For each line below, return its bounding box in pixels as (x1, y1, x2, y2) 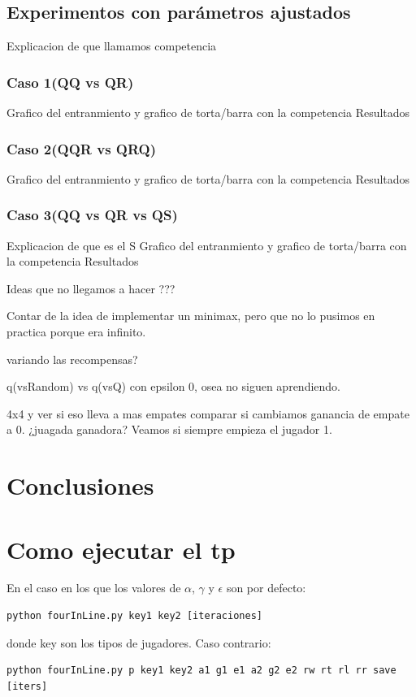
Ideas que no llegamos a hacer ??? (6, 279, 175, 297)
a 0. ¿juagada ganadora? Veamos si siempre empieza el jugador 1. (6, 421, 332, 438)
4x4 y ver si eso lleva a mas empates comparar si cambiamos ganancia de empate (6, 405, 409, 422)
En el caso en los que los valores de (6, 579, 181, 596)
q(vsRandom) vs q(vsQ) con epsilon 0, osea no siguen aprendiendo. (6, 378, 340, 395)
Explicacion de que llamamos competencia (6, 37, 217, 54)
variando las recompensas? (6, 350, 138, 367)
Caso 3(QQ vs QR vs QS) (6, 205, 178, 225)
